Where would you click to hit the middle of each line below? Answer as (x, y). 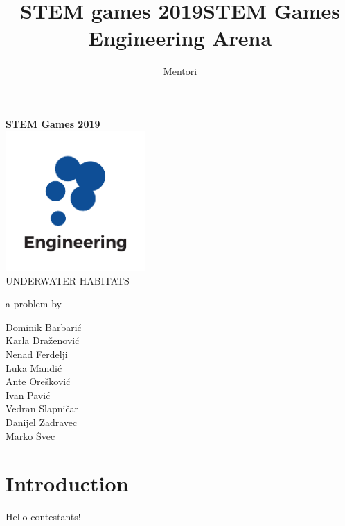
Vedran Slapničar (42, 408)
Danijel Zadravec (42, 422)
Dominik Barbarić (44, 326)
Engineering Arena (180, 38)
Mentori (180, 71)
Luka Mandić (34, 367)
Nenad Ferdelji (37, 354)
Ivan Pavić (28, 394)
